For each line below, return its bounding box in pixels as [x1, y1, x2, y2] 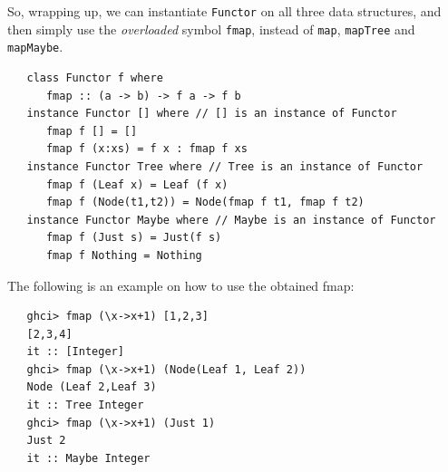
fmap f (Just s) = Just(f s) [45, 231, 222, 245]
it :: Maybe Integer [26, 451, 151, 465]
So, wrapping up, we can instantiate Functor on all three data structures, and [7, 2, 442, 20]
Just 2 [26, 434, 66, 448]
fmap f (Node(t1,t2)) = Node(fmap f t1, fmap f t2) [45, 196, 365, 209]
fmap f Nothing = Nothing [45, 248, 202, 262]
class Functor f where [26, 71, 163, 84]
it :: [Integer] [26, 345, 124, 359]
